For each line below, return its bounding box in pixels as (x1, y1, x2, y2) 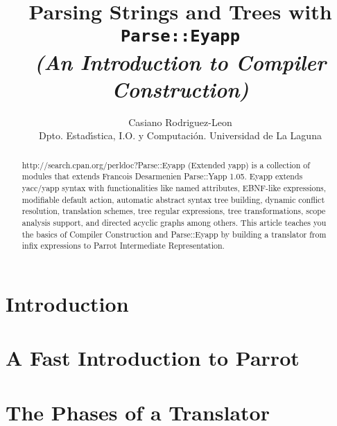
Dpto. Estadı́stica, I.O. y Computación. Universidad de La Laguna (39, 128, 322, 143)
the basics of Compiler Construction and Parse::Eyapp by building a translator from (21, 228, 327, 240)
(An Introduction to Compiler (35, 47, 326, 76)
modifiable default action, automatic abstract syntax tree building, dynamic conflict (21, 193, 325, 205)
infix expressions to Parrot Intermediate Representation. (21, 240, 225, 251)
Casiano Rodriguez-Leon (128, 114, 232, 129)
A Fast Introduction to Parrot (6, 344, 300, 372)
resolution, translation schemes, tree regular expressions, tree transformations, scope (21, 205, 326, 217)
